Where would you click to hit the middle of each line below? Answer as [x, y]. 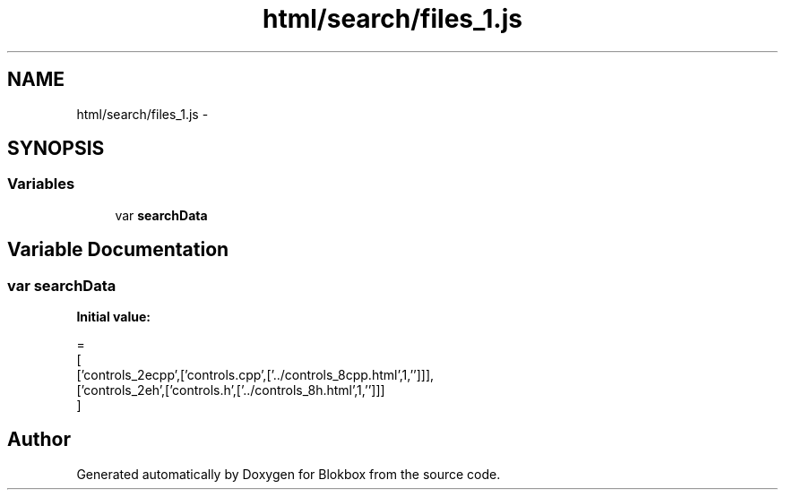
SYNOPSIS [56, 149]
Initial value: [113, 317]
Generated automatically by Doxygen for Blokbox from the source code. [289, 474]
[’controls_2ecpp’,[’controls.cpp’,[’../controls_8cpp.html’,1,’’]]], [255, 375]
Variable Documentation [118, 250]
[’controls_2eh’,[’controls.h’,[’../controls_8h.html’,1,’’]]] [231, 390]
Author [39, 440]
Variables [41, 184]
